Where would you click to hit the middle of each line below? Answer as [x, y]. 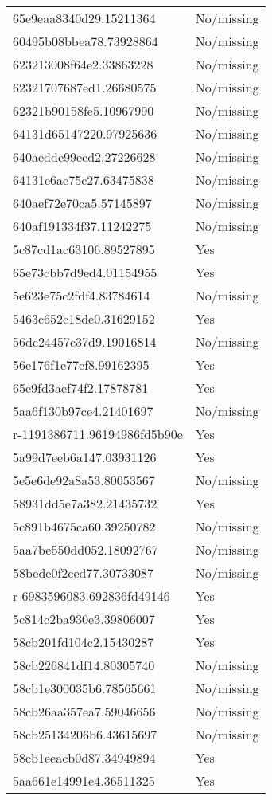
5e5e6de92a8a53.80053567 [84, 480]
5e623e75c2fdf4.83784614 [82, 295]
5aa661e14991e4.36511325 [84, 780]
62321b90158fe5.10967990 [84, 110]
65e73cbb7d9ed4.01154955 [85, 272]
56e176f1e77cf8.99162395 [81, 365]
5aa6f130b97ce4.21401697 [83, 411]
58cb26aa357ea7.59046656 [84, 711]
